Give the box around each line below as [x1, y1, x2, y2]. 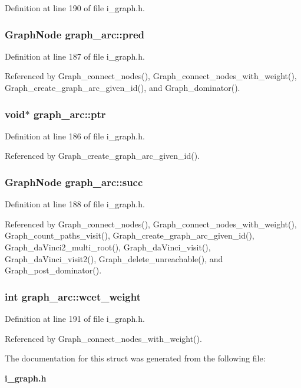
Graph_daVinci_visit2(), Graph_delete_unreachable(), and [5, 252, 223, 265]
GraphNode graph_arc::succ [5, 174, 143, 189]
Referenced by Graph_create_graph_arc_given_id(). [5, 149, 200, 162]
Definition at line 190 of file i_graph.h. [5, 2, 145, 14]
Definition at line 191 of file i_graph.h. [5, 312, 145, 324]
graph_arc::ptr [33, 106, 106, 121]
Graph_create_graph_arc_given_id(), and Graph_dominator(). [5, 81, 240, 93]
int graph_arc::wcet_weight [5, 289, 141, 304]
